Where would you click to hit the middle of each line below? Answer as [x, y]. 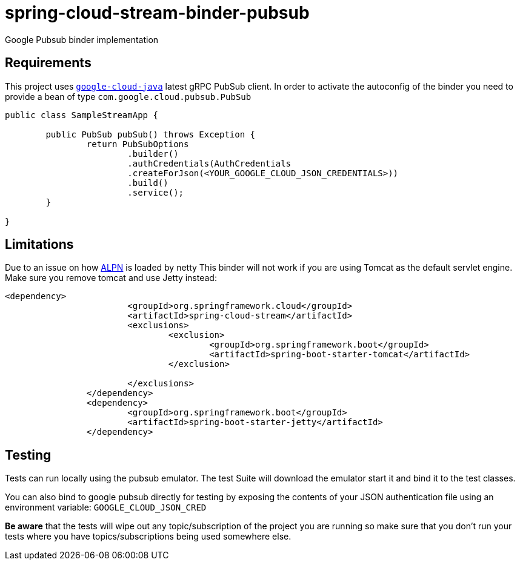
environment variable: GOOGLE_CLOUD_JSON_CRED [106, 507]
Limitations [39, 245]
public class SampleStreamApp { [82, 115]
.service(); [156, 192]
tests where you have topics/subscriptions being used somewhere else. [148, 537]
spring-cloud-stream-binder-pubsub [157, 13]
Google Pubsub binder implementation [82, 39]
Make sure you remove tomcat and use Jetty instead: [111, 278]
